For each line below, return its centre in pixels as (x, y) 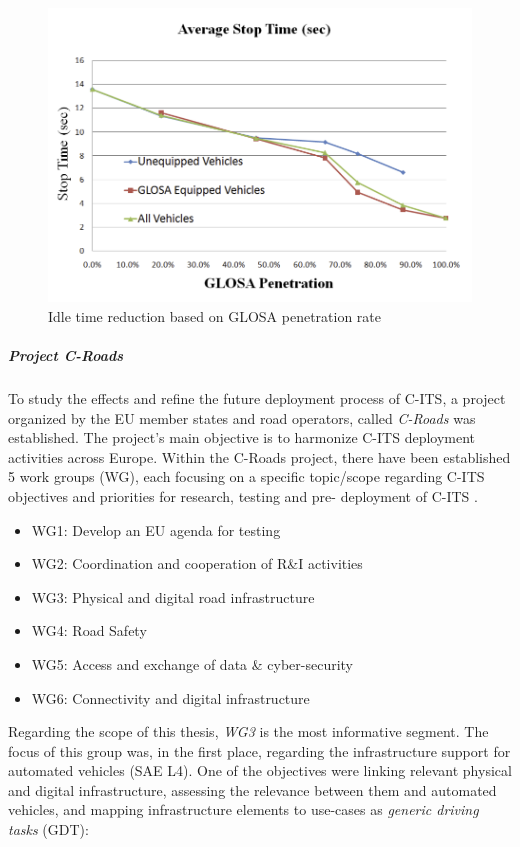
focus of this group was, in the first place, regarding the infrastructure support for (259, 750)
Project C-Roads (66, 355)
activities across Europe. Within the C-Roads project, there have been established (259, 456)
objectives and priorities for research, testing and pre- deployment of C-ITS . (243, 495)
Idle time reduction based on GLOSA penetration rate (215, 315)
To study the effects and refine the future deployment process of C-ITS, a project (257, 397)
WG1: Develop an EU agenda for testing (156, 529)
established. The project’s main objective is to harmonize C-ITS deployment (242, 437)
